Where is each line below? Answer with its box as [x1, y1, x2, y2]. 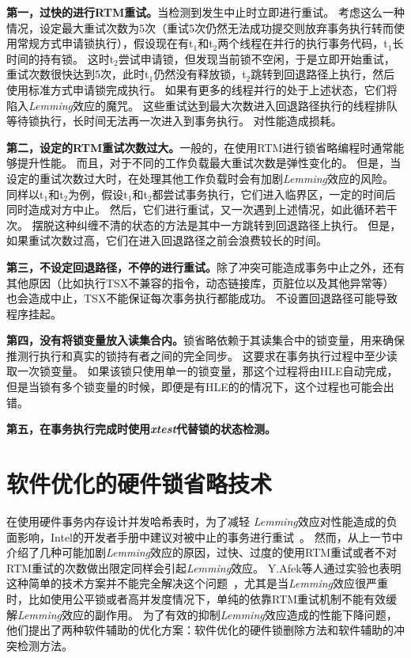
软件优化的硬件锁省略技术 [6, 467, 273, 500]
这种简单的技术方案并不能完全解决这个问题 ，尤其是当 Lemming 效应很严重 [6, 575, 389, 591]
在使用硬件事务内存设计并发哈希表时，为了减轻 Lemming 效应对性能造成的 [6, 512, 386, 529]
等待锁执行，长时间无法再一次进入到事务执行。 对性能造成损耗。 [6, 112, 342, 129]
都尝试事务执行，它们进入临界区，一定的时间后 [152, 185, 396, 202]
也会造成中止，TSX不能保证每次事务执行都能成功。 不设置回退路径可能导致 [6, 290, 398, 306]
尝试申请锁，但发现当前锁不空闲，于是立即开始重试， [118, 50, 395, 67]
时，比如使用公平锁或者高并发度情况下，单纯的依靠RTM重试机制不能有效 [6, 590, 386, 607]
